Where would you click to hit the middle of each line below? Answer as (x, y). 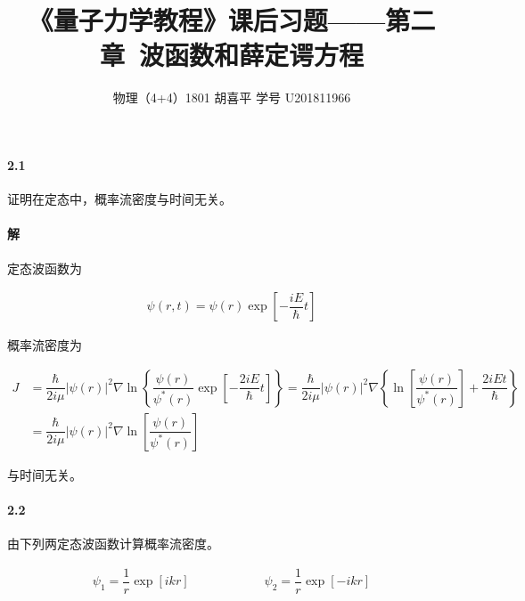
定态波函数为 (45, 268)
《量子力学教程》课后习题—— (207, 20)
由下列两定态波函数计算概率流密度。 (113, 544)
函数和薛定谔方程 (264, 55)
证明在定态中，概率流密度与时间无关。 (119, 199)
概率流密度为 (45, 345)
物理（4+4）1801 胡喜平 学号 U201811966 (232, 97)
